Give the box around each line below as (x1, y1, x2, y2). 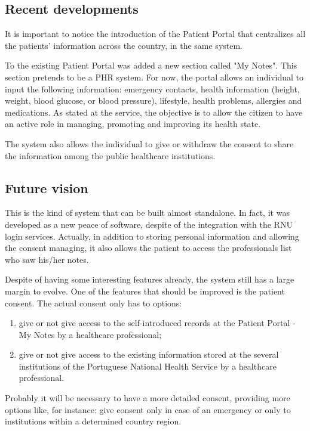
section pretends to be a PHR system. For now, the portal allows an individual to (5, 70, 304, 83)
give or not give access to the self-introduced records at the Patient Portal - (19, 317, 296, 329)
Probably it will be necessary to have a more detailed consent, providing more (5, 392, 290, 404)
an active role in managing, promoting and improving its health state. (5, 117, 261, 130)
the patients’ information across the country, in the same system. (5, 39, 243, 51)
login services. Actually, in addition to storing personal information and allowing (5, 230, 299, 242)
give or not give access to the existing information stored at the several (19, 348, 279, 361)
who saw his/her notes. (5, 253, 89, 265)
